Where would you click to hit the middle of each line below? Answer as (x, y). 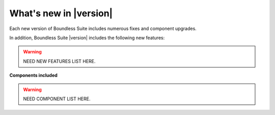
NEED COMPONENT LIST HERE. (57, 99)
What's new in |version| (61, 13)
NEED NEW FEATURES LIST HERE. (59, 61)
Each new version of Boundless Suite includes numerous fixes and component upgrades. (103, 28)
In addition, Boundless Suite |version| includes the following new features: (87, 38)
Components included (34, 75)
